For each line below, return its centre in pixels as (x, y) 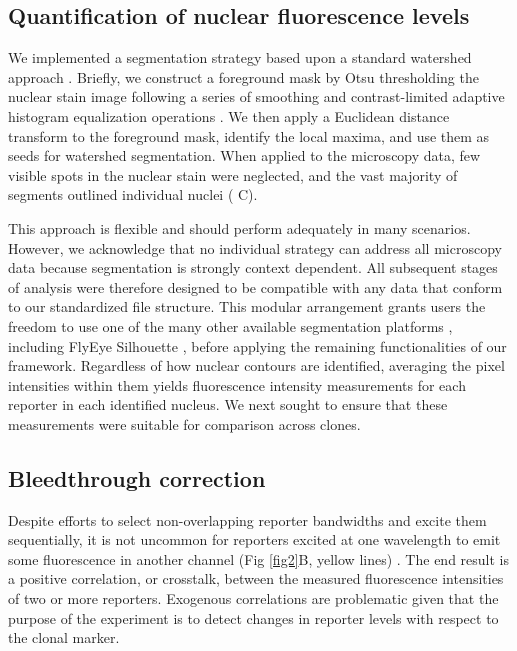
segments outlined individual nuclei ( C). (133, 194)
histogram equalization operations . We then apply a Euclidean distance (229, 115)
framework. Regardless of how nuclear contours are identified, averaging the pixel (256, 365)
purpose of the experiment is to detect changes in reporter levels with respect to (253, 617)
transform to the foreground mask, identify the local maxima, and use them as (249, 135)
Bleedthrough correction (137, 477)
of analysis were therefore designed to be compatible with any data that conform (255, 286)
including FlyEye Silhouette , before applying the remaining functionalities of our (257, 345)
